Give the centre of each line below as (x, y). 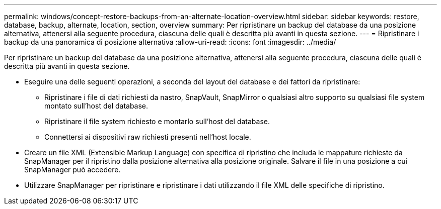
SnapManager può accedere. (72, 170)
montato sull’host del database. (96, 106)
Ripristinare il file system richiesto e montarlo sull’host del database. (157, 121)
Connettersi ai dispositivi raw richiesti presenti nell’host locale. (148, 137)
